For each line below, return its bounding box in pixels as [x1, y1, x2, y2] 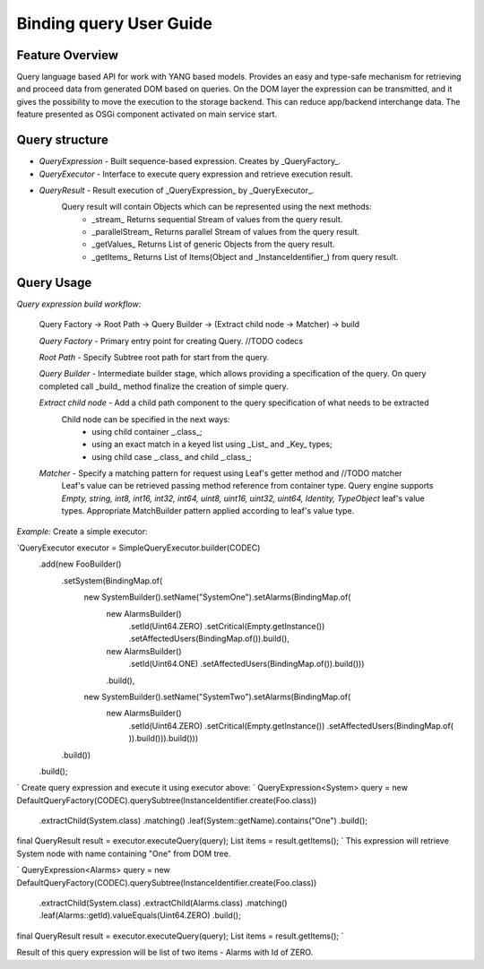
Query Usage [16, 274, 92, 290]
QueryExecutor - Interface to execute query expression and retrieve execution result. [39, 169, 353, 179]
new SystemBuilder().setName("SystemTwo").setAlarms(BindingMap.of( [83, 691, 351, 702]
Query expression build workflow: [16, 298, 142, 309]
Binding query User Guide [16, 13, 212, 33]
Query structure [16, 133, 109, 148]
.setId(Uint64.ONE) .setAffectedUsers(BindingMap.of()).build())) [128, 659, 365, 670]
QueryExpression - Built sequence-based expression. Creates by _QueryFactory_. [39, 156, 341, 167]
